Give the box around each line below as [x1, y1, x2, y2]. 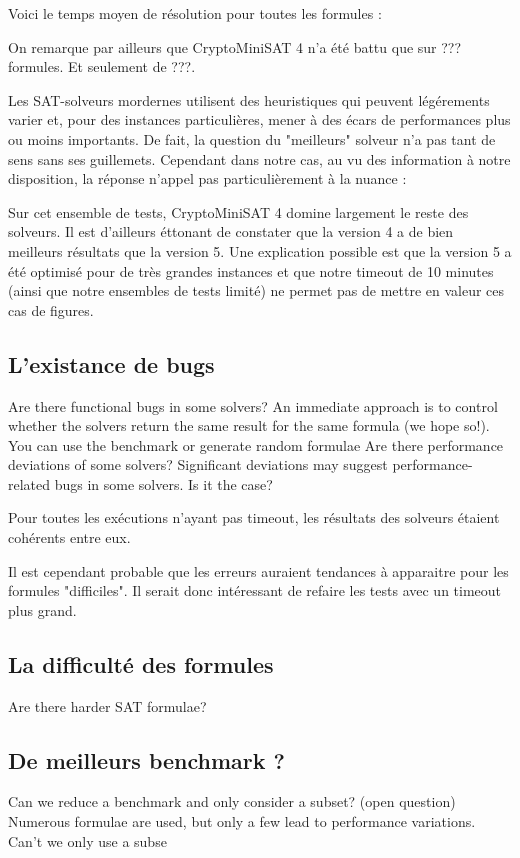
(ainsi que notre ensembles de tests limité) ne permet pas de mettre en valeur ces [8, 280, 505, 301]
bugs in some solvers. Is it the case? [54, 473, 273, 494]
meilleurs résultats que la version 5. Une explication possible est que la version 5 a [8, 240, 512, 261]
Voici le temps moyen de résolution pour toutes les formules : [8, 3, 382, 23]
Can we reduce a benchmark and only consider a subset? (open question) [8, 791, 456, 812]
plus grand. [8, 599, 77, 620]
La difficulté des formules [8, 648, 274, 679]
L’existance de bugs [8, 348, 215, 379]
